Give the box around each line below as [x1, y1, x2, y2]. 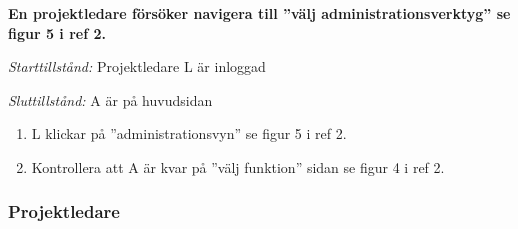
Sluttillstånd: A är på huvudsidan [8, 89, 213, 110]
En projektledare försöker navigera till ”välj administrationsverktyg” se [8, 3, 511, 23]
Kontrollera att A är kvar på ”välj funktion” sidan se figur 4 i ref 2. [31, 156, 445, 177]
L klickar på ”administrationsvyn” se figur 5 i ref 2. [31, 123, 347, 144]
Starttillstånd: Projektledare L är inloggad [8, 56, 266, 77]
